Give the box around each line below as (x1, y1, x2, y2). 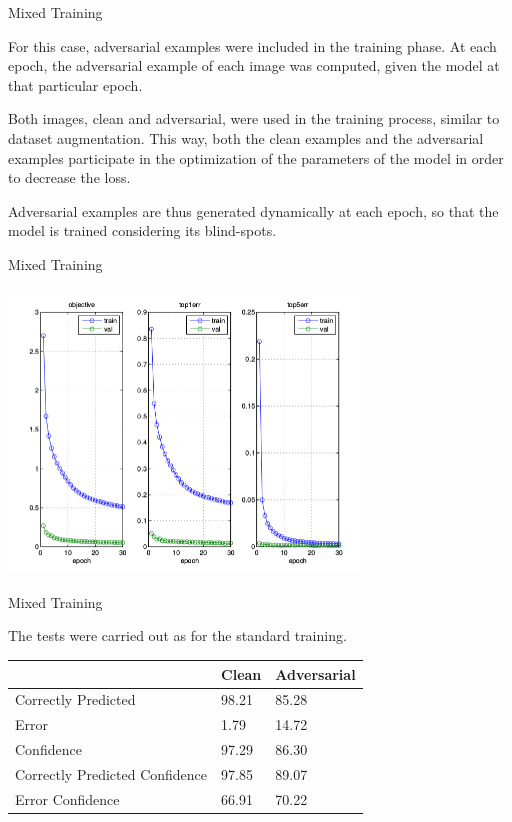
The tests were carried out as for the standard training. (8, 625, 347, 646)
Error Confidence (15, 788, 120, 809)
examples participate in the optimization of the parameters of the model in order (8, 147, 504, 168)
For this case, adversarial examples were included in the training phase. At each (8, 35, 497, 56)
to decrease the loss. (8, 167, 131, 188)
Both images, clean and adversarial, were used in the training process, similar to (8, 108, 500, 129)
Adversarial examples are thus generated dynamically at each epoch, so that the (8, 200, 499, 221)
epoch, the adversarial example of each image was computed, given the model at (8, 55, 500, 76)
